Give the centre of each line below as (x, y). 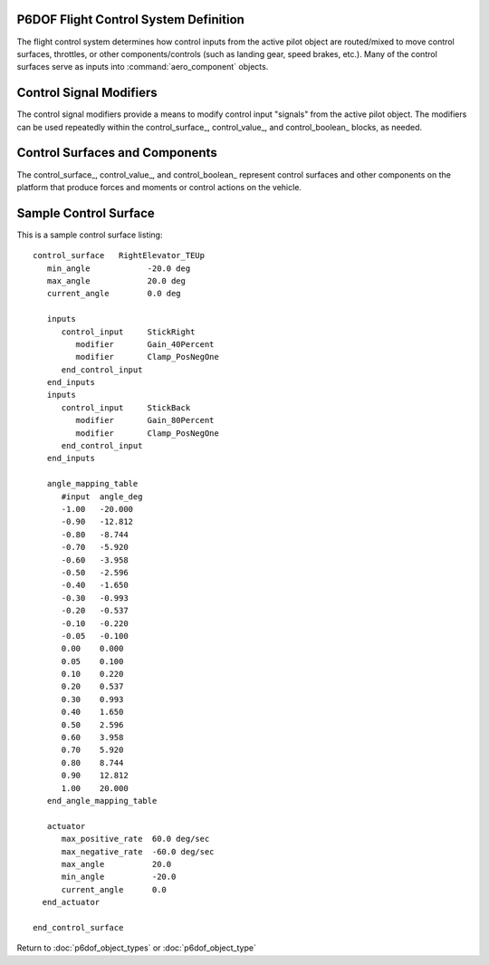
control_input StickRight (128, 332)
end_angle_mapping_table (102, 801)
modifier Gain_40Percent (145, 344)
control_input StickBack (126, 407)
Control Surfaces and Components (117, 153)
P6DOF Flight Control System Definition (130, 19)
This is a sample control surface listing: (90, 235)
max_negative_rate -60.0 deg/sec (138, 851)
